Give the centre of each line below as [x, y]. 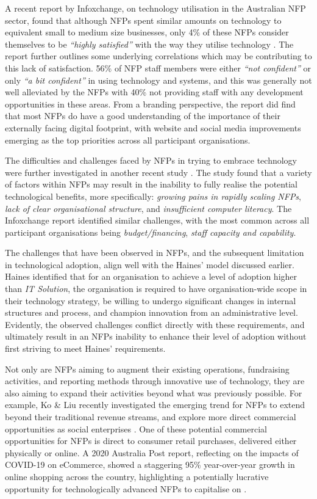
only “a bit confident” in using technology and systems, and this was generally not [158, 80]
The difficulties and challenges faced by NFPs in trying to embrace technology [151, 160]
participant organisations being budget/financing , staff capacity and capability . [151, 232]
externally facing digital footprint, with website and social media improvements [153, 127]
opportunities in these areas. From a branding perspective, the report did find [150, 104]
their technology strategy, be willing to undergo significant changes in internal [151, 300]
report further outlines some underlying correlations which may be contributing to [158, 56]
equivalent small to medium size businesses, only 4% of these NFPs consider [147, 32]
